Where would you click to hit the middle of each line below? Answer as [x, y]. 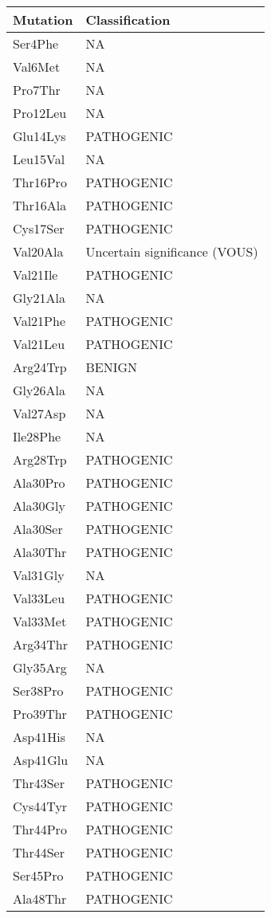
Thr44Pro [40, 829]
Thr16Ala [40, 205]
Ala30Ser [38, 529]
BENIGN [112, 367]
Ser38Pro [38, 690]
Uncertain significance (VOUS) [172, 251]
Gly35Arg [40, 667]
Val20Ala [38, 251]
